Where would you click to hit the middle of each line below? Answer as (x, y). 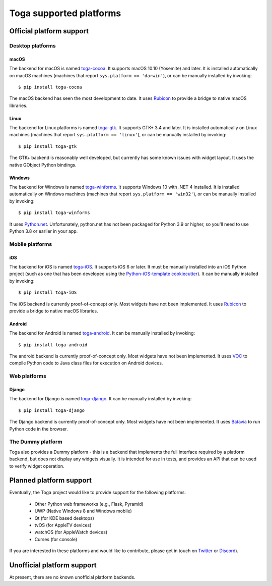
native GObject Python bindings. (43, 165)
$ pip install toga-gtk (48, 146)
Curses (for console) (56, 539)
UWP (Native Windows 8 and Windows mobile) (83, 511)
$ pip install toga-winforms (54, 213)
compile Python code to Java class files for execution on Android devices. (86, 363)
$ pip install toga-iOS (48, 292)
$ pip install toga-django (52, 410)
